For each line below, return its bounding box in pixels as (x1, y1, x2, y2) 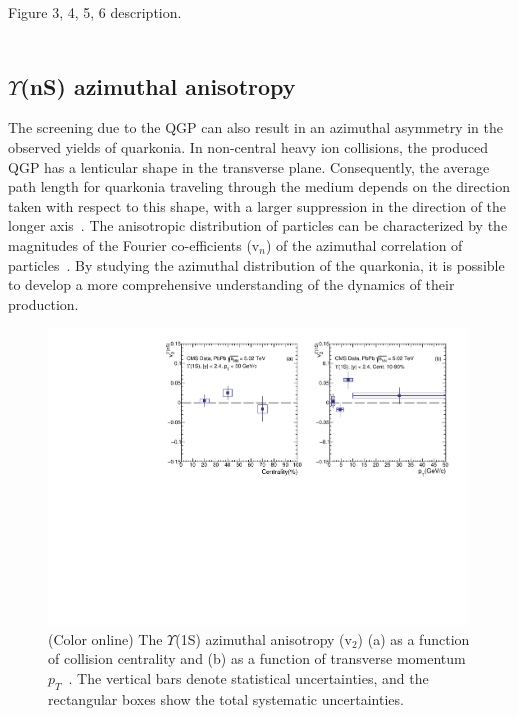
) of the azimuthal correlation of (265, 234, 463, 255)
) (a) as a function (357, 628, 470, 649)
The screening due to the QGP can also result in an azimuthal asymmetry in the (8, 117, 503, 138)
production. (8, 293, 79, 314)
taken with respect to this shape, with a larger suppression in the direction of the (8, 195, 507, 216)
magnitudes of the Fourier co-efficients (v (8, 234, 260, 255)
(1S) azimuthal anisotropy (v (175, 628, 352, 649)
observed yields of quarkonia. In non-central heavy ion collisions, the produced (8, 136, 489, 157)
